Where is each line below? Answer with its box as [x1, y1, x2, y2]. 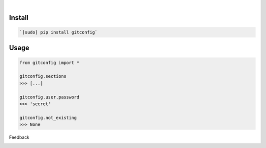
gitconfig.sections [19, 74, 66, 79]
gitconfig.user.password [19, 94, 80, 100]
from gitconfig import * [19, 59, 80, 65]
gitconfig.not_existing [19, 115, 77, 120]
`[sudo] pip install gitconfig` [19, 30, 98, 35]
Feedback [9, 134, 30, 140]
